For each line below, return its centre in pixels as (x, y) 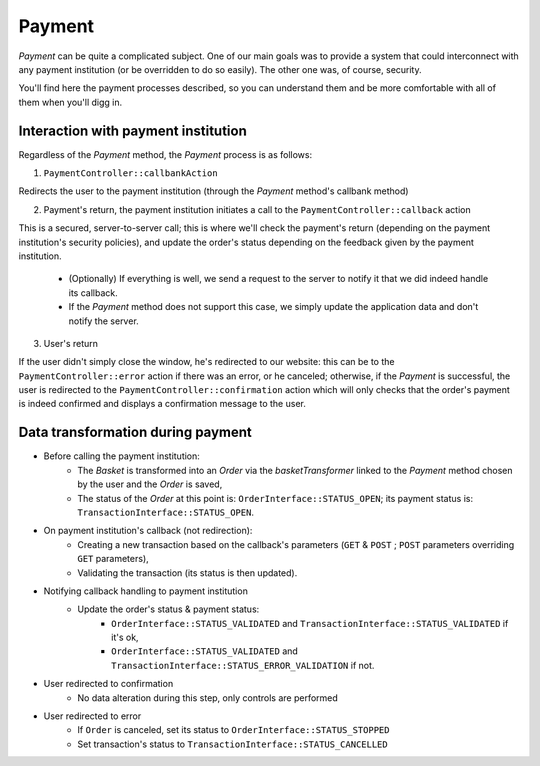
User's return (71, 343)
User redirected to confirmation (108, 684)
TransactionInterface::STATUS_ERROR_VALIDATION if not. (243, 665)
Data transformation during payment (135, 432)
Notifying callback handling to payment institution (146, 591)
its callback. (93, 292)
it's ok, (125, 637)
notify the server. (103, 321)
